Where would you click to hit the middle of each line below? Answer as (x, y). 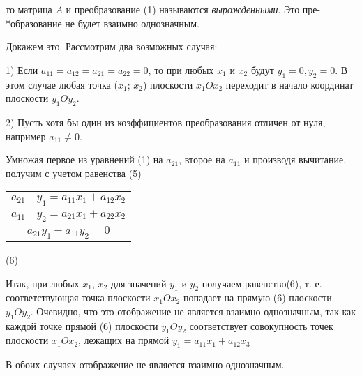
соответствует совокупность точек (261, 325)
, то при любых (181, 69)
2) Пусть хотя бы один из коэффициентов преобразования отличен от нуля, (166, 122)
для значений (138, 283)
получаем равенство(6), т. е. (262, 283)
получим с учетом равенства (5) (74, 173)
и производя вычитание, (295, 159)
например (26, 136)
